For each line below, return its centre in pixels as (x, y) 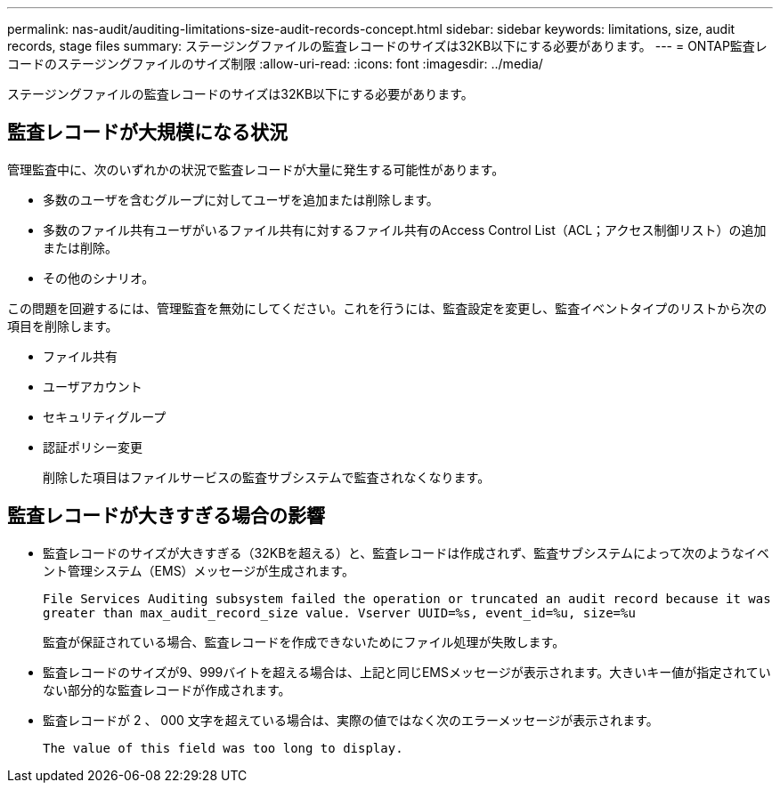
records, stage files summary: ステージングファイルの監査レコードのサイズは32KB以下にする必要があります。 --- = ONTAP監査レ (387, 46)
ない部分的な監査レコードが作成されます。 (167, 689)
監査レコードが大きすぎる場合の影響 (166, 516)
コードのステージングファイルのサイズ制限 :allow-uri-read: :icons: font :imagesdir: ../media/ (275, 64)
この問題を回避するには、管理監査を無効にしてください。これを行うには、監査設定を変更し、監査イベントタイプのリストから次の (387, 308)
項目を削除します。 (63, 326)
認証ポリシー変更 (93, 447)
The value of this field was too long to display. (223, 748)
